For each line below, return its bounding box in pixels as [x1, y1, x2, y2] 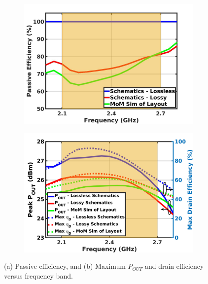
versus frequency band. [4, 270, 73, 281]
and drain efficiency [144, 261, 204, 271]
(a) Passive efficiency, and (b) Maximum [4, 261, 126, 271]
